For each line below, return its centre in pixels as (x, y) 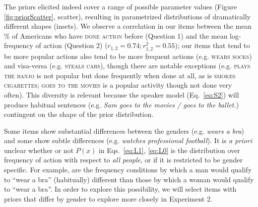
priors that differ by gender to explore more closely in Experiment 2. (108, 198)
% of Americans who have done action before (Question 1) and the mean (116, 35)
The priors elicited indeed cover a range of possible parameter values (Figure (121, 6)
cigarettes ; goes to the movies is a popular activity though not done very (118, 85)
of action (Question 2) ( (71, 45)
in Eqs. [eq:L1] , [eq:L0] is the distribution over (169, 150)
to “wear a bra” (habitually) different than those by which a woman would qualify (129, 179)
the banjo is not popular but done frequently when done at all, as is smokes (120, 75)
